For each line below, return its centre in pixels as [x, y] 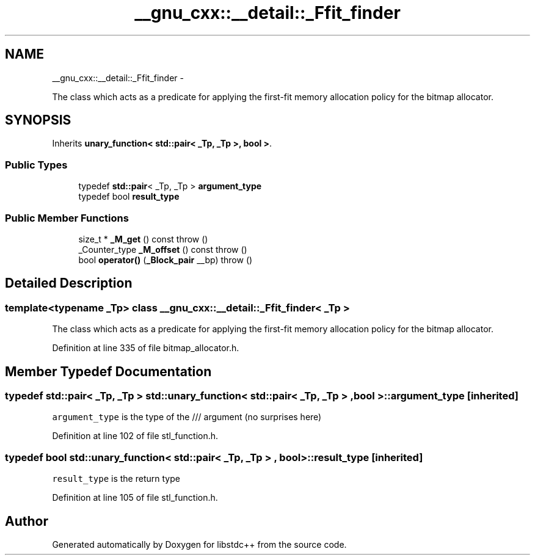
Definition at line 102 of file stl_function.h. [135, 436]
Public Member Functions [67, 218]
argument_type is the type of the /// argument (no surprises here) [187, 417]
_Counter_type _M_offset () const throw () [163, 249]
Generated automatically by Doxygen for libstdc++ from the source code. [199, 544]
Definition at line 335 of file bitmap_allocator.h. [146, 348]
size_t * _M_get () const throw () [143, 239]
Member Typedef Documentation [108, 371]
